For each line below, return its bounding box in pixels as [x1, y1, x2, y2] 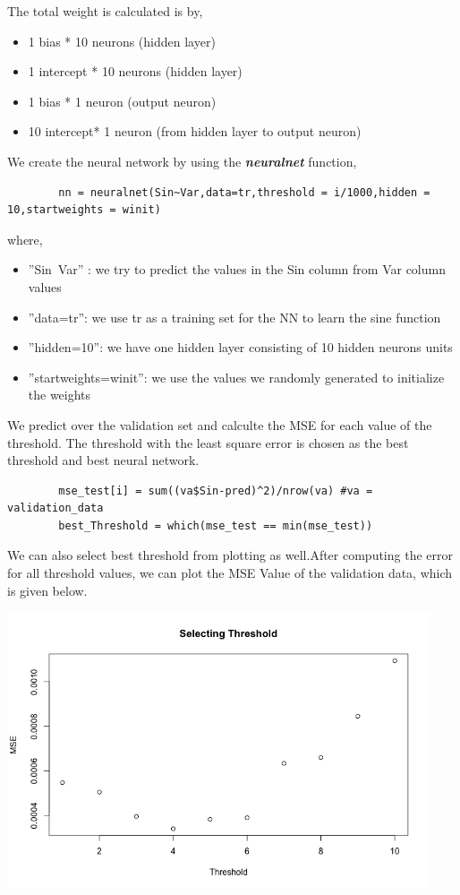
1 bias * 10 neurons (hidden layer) [28, 31, 216, 50]
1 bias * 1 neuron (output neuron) [28, 91, 217, 110]
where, [7, 229, 43, 248]
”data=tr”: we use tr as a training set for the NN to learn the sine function [28, 307, 441, 326]
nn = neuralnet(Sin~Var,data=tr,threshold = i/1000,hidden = [58, 185, 430, 199]
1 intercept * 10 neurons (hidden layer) [28, 62, 243, 81]
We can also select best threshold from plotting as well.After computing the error [7, 546, 453, 564]
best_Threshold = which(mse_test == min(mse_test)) [58, 519, 373, 532]
